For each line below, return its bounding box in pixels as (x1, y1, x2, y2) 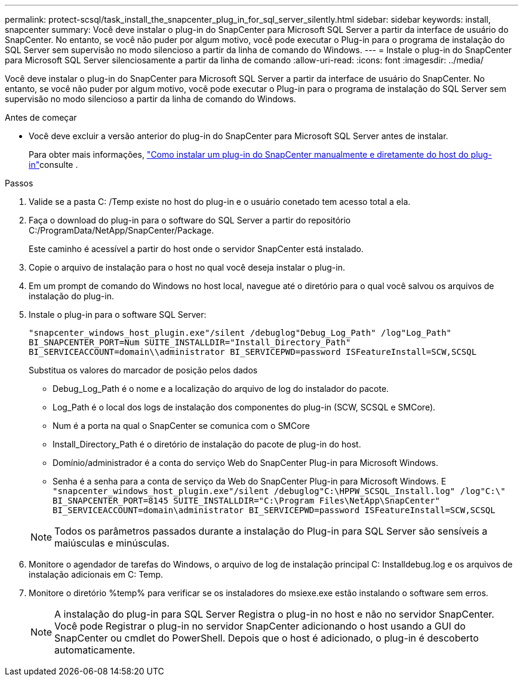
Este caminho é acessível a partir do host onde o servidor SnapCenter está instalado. (29, 244, 364, 254)
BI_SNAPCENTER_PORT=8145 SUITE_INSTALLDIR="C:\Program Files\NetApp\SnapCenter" (53, 496, 441, 505)
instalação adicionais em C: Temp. (29, 569, 164, 579)
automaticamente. (54, 644, 136, 656)
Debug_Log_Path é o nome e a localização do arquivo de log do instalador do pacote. (53, 384, 389, 394)
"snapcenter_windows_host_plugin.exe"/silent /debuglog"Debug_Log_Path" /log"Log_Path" (29, 328, 452, 338)
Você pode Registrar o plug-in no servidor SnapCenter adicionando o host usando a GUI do (54, 620, 466, 632)
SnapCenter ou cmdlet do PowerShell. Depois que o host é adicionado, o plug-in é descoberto (54, 632, 479, 644)
